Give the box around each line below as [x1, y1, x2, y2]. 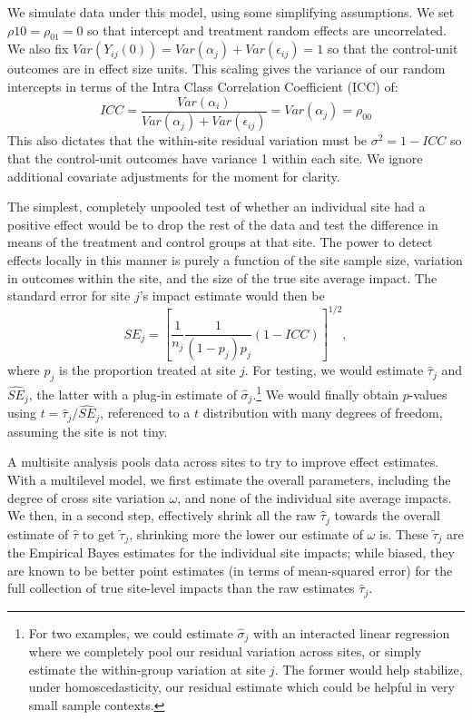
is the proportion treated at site [59, 360, 236, 380]
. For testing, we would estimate [244, 360, 424, 380]
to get [82, 524, 115, 543]
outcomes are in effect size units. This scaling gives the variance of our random [7, 59, 446, 78]
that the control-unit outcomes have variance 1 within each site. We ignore [7, 149, 423, 168]
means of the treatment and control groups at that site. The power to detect [7, 232, 433, 252]
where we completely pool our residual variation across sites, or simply [28, 642, 422, 661]
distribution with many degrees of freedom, [202, 403, 443, 422]
